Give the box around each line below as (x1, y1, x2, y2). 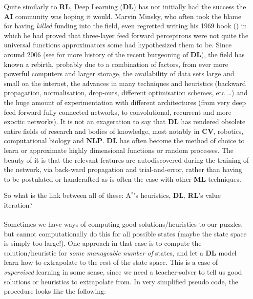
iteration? (4, 199, 33, 210)
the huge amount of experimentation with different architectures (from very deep (4, 97, 246, 107)
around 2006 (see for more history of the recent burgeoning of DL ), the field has (4, 49, 245, 59)
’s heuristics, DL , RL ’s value (133, 190, 221, 200)
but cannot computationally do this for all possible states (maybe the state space (4, 228, 247, 238)
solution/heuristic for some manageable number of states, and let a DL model (4, 247, 237, 257)
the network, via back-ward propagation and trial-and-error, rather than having (4, 164, 242, 174)
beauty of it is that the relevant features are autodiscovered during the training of (4, 154, 249, 165)
